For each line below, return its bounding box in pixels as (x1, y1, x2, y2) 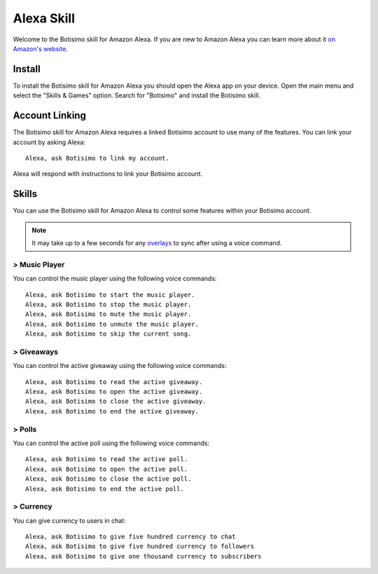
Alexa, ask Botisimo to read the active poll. (25, 456, 188, 463)
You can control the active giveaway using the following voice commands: (13, 362, 227, 370)
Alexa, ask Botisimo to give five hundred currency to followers (25, 542, 255, 550)
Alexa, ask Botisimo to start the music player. (25, 291, 195, 299)
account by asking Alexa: (13, 137, 85, 146)
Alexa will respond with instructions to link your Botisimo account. (13, 170, 203, 178)
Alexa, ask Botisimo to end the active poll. (25, 484, 185, 493)
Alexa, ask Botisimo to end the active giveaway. (25, 407, 199, 415)
